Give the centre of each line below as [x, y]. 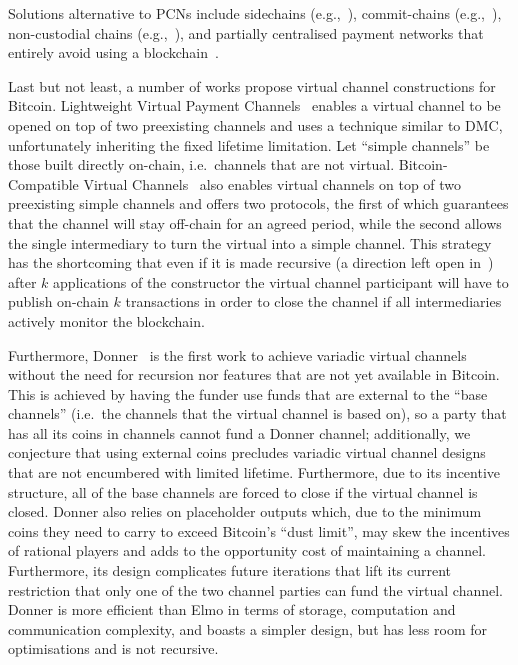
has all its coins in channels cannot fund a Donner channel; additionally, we [239, 432]
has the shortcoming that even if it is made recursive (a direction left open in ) [251, 262]
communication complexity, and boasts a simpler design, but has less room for [247, 628]
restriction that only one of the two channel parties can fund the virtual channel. [256, 589]
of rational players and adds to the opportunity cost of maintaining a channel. [247, 550]
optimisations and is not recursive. [113, 648]
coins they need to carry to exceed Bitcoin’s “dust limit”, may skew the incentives [259, 530]
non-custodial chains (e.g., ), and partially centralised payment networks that [246, 32]
